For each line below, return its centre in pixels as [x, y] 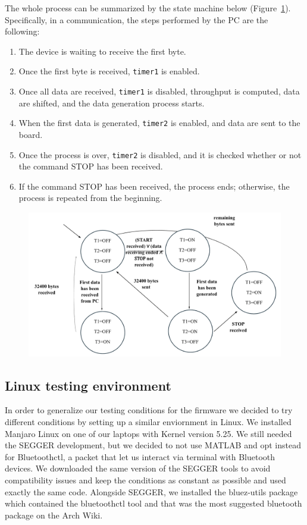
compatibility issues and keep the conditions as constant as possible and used [145, 480]
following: [22, 31]
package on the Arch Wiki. [54, 515]
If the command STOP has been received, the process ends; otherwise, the [154, 186]
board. [31, 134]
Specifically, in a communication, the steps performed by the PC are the [137, 19]
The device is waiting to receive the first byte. [102, 51]
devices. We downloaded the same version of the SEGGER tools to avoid [138, 468]
